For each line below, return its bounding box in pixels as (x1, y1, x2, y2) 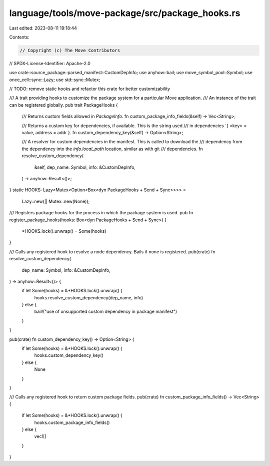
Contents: (9, 34, 29, 40)
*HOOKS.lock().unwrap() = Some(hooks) (21, 228, 107, 234)
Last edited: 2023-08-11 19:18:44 (9, 25, 77, 31)
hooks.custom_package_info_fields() (34, 419, 110, 425)
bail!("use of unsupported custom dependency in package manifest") (34, 308, 177, 315)
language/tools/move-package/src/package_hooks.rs (9, 8, 240, 19)
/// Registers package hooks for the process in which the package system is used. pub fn (9, 210, 193, 216)
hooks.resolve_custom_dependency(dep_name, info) (34, 294, 143, 300)
